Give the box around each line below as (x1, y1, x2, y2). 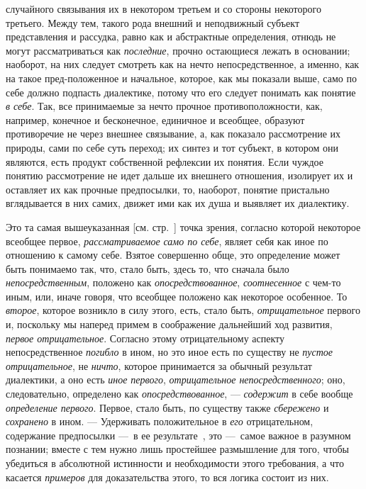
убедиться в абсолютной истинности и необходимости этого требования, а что (6, 456, 344, 470)
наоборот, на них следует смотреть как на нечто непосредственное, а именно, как (6, 57, 360, 72)
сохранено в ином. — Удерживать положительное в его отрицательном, (6, 414, 314, 429)
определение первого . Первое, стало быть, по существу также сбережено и (6, 400, 329, 415)
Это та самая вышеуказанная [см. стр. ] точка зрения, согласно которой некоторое (6, 219, 361, 234)
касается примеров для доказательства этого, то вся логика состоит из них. (6, 469, 329, 484)
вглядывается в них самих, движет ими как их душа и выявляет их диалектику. (6, 196, 350, 210)
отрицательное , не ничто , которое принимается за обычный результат (6, 358, 312, 373)
